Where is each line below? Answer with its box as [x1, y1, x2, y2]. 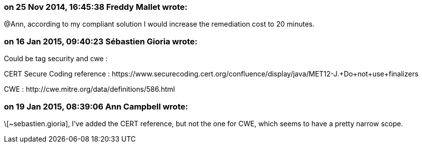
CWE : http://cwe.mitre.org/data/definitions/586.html [4, 85, 175, 94]
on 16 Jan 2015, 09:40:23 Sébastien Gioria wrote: [4, 36, 198, 46]
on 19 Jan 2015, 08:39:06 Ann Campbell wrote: [4, 101, 188, 111]
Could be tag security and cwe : [4, 54, 108, 63]
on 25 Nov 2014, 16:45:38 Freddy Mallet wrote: [4, 2, 188, 12]
